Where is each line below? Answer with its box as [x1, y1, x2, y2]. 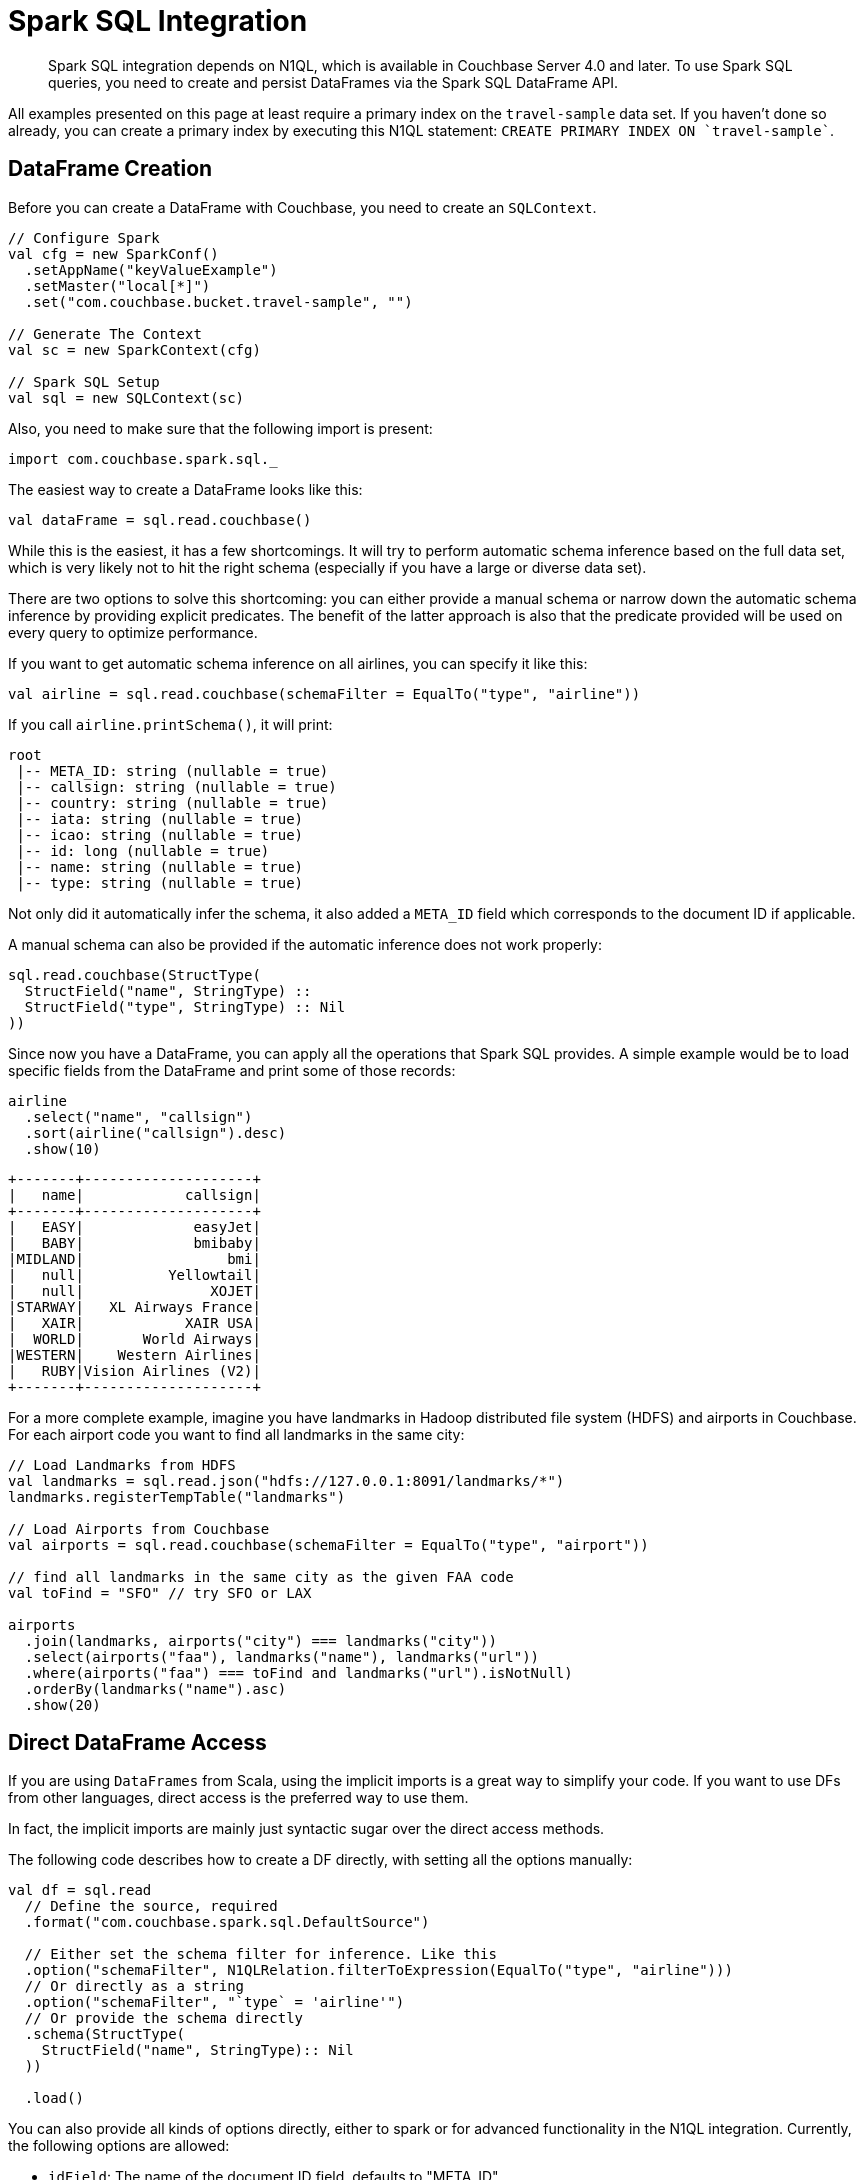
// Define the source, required [24, 1898, 278, 1915]
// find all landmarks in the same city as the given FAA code [8, 1568, 514, 1585]
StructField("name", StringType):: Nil [41, 2042, 354, 2059]
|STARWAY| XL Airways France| [8, 1298, 261, 1315]
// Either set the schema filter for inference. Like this [24, 1946, 497, 1963]
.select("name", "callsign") [24, 1108, 253, 1125]
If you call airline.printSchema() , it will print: [8, 715, 333, 733]
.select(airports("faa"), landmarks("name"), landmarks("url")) [24, 1648, 540, 1665]
